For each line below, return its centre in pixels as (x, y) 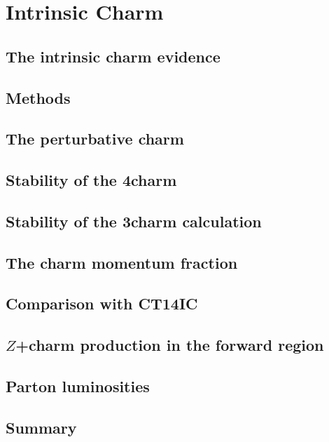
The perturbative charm (95, 139)
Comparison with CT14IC (102, 303)
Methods (38, 97)
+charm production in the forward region (170, 345)
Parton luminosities (78, 386)
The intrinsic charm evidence (113, 56)
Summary (41, 427)
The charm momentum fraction (122, 262)
